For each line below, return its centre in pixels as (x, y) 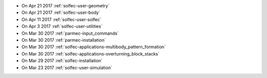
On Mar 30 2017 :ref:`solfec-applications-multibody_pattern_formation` (93, 47)
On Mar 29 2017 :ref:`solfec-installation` (62, 61)
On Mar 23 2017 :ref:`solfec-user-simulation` (67, 67)
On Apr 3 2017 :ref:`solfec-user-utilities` (62, 26)
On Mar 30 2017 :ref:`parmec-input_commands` (70, 33)
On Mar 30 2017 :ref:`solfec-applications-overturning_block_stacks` (90, 53)
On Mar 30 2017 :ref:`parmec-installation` (64, 40)
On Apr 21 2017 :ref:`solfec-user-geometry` (66, 6)
